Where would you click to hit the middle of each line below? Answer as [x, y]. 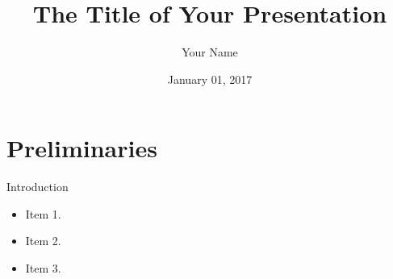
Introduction [38, 187]
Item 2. [43, 241]
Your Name [210, 52]
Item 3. [43, 268]
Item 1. [43, 213]
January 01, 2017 [210, 79]
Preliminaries [82, 148]
